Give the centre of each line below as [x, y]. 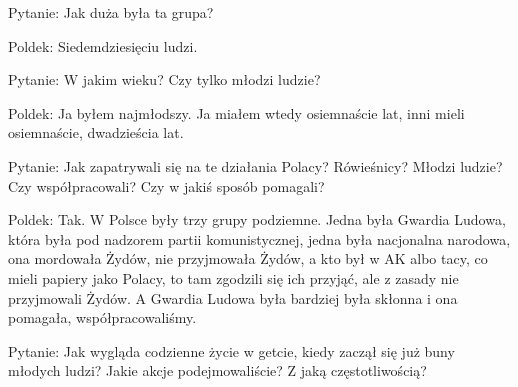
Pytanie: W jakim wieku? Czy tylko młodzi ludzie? [164, 79]
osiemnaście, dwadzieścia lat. [96, 132]
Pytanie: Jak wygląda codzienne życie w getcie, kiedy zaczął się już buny [231, 350]
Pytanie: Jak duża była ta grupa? [111, 12]
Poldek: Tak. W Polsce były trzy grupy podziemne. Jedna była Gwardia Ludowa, [257, 219]
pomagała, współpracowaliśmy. [102, 317]
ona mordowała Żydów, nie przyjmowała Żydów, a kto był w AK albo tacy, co [248, 258]
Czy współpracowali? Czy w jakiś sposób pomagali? [166, 185]
